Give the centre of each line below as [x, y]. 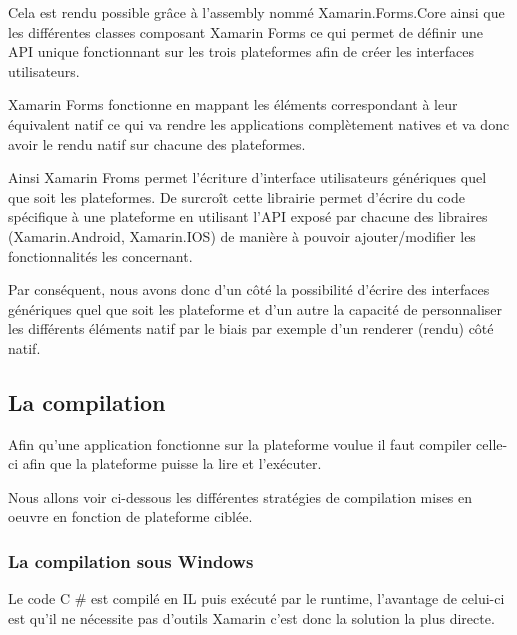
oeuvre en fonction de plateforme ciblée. [130, 516]
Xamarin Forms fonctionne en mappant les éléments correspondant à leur [233, 104]
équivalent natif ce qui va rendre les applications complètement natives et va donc [259, 123]
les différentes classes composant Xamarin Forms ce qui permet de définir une [245, 31]
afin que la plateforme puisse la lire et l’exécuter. [172, 463]
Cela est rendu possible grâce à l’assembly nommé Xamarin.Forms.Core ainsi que [256, 12]
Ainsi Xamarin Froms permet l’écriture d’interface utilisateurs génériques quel [247, 177]
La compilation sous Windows [131, 561]
